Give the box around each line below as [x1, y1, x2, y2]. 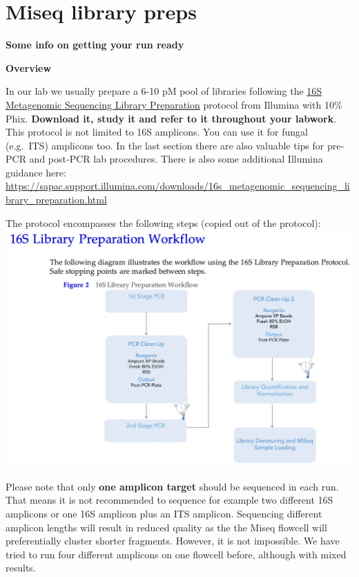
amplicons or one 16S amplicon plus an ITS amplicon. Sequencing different [6, 506, 322, 521]
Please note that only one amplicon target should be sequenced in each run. [6, 479, 339, 493]
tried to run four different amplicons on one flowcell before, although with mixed [6, 547, 347, 561]
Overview [6, 60, 52, 75]
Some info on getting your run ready [6, 37, 184, 52]
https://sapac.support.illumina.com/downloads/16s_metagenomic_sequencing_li [6, 178, 350, 193]
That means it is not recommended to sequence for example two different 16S [6, 493, 333, 507]
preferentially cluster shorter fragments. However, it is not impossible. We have [6, 533, 340, 548]
